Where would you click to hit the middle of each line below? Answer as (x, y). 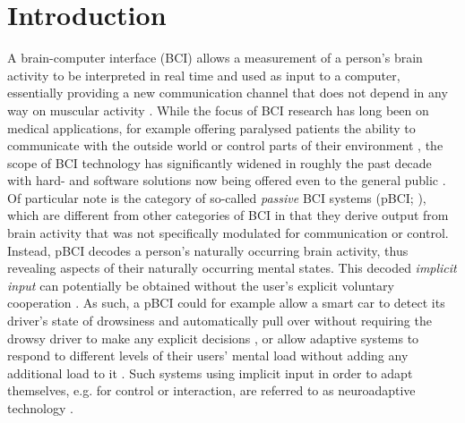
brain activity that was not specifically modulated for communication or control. (228, 233)
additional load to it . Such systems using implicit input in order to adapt (210, 372)
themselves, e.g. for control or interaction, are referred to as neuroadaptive (211, 390)
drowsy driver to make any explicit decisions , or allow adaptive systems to (213, 338)
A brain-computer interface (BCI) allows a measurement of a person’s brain (215, 58)
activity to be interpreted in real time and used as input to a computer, (204, 75)
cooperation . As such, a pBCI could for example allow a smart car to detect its (226, 303)
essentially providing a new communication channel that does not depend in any (228, 93)
